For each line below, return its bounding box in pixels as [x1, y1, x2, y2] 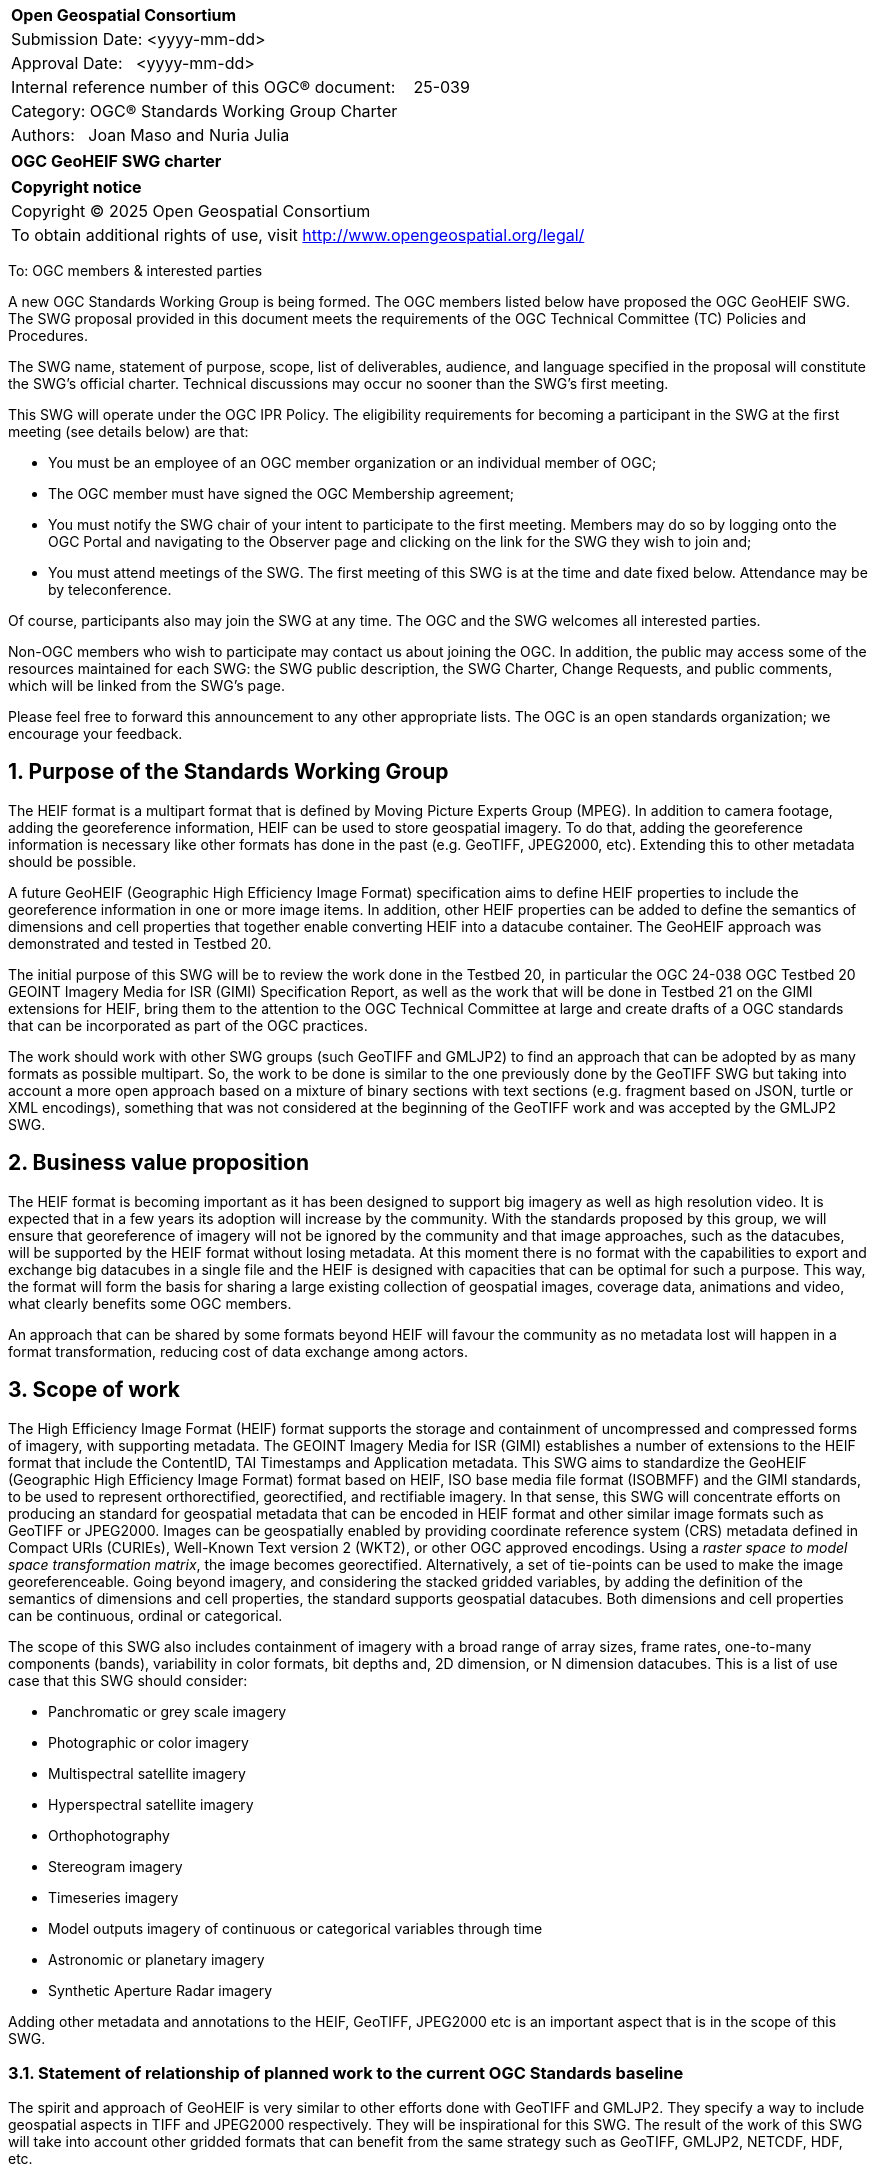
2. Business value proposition [8, 1150, 309, 1176]
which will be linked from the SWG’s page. [8, 677, 285, 694]
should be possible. [8, 852, 137, 870]
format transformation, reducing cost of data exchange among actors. [8, 1342, 468, 1360]
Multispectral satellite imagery [48, 1764, 246, 1782]
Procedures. [8, 327, 89, 344]
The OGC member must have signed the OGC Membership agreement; [48, 485, 514, 502]
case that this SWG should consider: [8, 1671, 248, 1689]
